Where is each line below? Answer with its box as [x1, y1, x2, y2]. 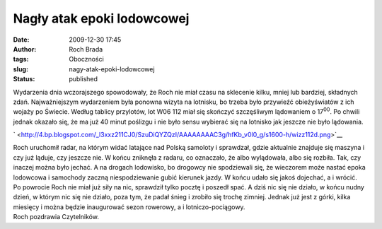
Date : [13, 35, 30, 44]
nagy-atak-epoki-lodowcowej [69, 64, 155, 74]
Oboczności [69, 55, 104, 64]
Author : [13, 45, 37, 53]
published [69, 75, 98, 83]
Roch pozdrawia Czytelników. [13, 213, 99, 221]
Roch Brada [69, 45, 103, 53]
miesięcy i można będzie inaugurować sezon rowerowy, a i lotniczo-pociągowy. [13, 202, 245, 211]
